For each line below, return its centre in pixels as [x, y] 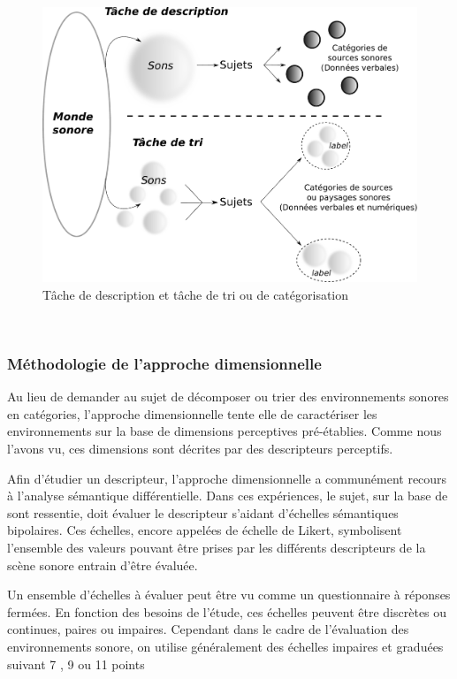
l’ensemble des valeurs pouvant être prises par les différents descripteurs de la [217, 547]
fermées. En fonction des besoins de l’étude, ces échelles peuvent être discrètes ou [227, 611]
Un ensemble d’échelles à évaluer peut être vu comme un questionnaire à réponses [229, 595]
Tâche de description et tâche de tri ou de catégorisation [196, 294]
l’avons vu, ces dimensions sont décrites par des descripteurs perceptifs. [200, 449]
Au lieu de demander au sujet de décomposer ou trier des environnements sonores [228, 397]
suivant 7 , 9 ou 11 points [76, 664]
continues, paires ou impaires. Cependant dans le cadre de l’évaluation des [208, 629]
